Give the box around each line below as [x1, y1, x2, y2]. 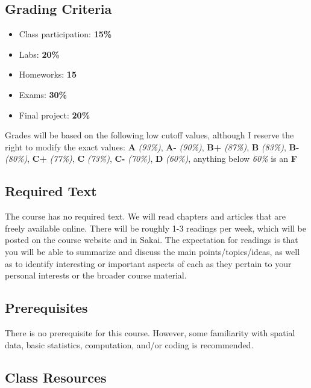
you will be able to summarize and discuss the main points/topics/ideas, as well [5, 245, 300, 257]
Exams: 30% [19, 88, 67, 100]
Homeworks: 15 [19, 68, 77, 81]
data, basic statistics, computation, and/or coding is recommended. [5, 338, 254, 351]
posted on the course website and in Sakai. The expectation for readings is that [5, 233, 298, 246]
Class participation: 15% [19, 28, 112, 40]
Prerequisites [5, 298, 88, 317]
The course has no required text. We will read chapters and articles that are [5, 210, 286, 223]
